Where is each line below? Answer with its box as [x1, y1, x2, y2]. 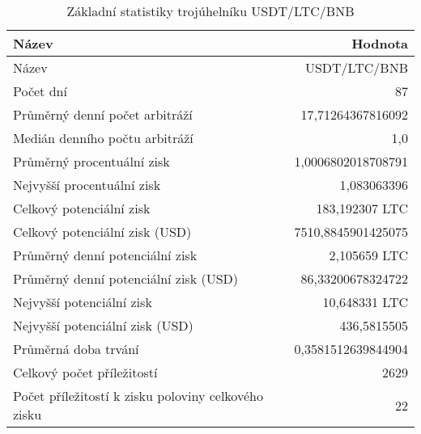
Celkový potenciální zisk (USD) [13, 222, 192, 241]
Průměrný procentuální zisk [13, 152, 170, 171]
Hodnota [351, 34, 408, 53]
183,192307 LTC [316, 199, 408, 217]
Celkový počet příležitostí [13, 363, 158, 381]
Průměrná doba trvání [13, 339, 139, 358]
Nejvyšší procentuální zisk [13, 175, 161, 194]
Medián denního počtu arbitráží [13, 129, 193, 147]
